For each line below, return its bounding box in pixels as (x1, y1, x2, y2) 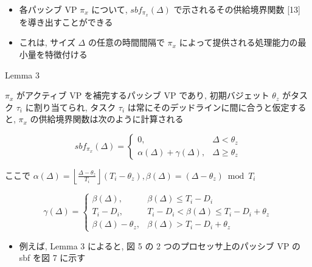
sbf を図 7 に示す (19, 251, 86, 264)
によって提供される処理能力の (179, 36, 298, 49)
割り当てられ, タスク (33, 100, 116, 113)
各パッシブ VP (19, 3, 77, 15)
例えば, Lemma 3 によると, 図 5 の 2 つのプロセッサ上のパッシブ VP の (19, 239, 301, 252)
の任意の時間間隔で (88, 36, 165, 49)
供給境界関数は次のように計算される (38, 113, 184, 125)
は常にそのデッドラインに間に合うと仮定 (127, 100, 289, 113)
